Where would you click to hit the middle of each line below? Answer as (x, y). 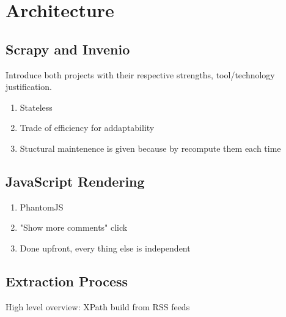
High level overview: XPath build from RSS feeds (98, 306)
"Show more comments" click (74, 227)
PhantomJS (42, 207)
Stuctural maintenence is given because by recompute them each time (150, 148)
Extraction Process (67, 281)
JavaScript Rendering (75, 181)
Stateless (36, 107)
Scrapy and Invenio (68, 49)
